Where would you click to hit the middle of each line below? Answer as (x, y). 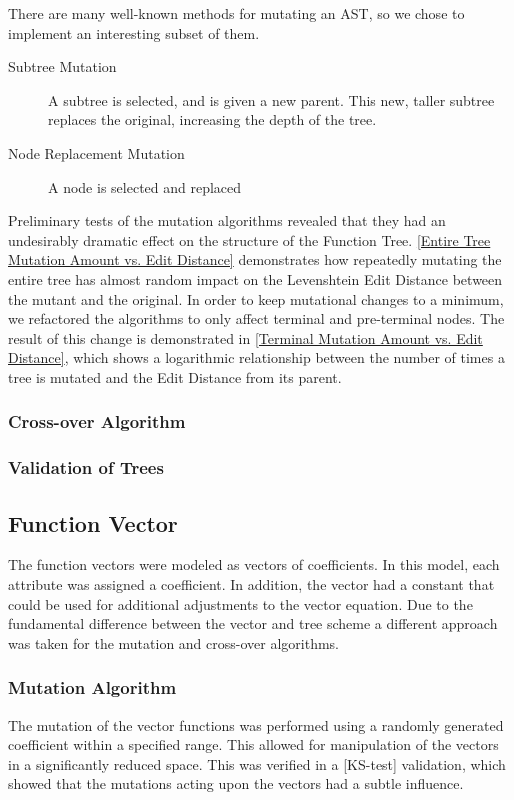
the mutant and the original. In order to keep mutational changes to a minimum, (256, 298)
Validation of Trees (86, 467)
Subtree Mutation (62, 66)
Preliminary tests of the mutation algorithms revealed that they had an (227, 220)
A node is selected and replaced (145, 186)
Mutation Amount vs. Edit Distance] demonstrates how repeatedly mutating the (255, 259)
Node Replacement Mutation (96, 152)
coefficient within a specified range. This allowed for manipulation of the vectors (253, 744)
